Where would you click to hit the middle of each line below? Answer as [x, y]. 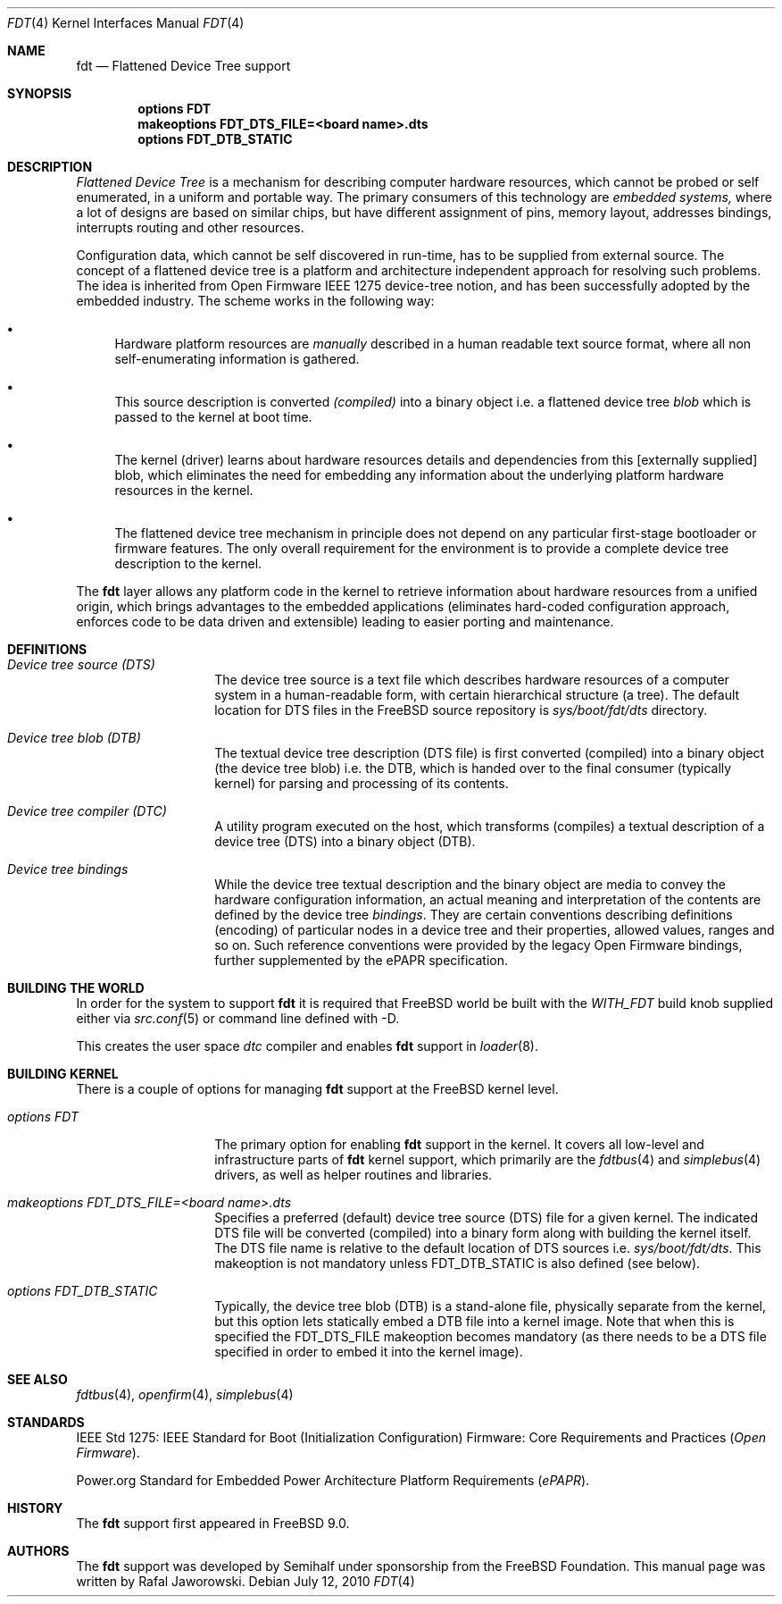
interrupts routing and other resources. [190, 227]
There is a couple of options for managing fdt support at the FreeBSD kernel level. [317, 1089]
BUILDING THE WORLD [76, 988]
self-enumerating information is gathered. [237, 359]
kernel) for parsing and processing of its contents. [362, 783]
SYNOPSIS [40, 93]
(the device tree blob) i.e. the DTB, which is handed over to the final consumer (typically [473, 768]
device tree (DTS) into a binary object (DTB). [345, 841]
